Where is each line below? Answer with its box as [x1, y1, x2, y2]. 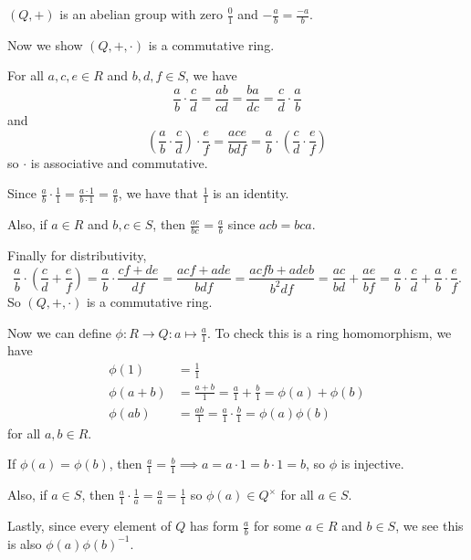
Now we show [7, 35, 83, 54]
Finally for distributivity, [7, 245, 147, 264]
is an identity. [213, 184, 289, 203]
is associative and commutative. [30, 153, 208, 172]
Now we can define [7, 322, 111, 342]
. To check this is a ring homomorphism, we [206, 322, 452, 342]
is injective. [340, 454, 404, 473]
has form [190, 516, 239, 535]
